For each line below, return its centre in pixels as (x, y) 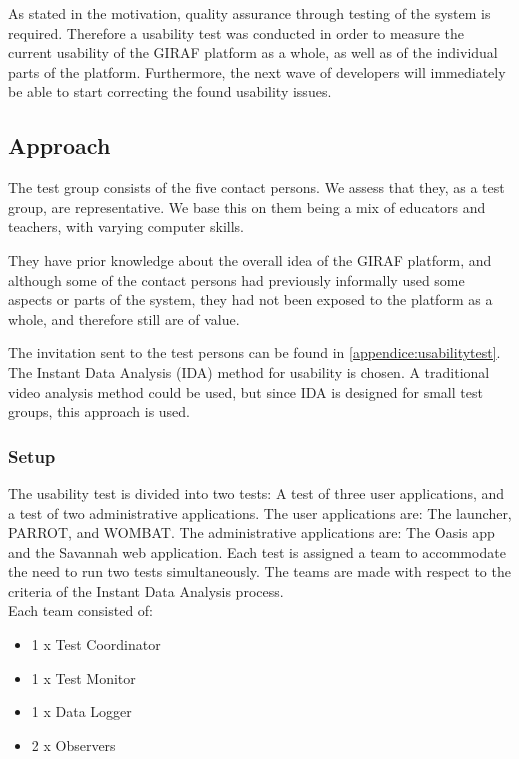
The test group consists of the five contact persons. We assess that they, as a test (256, 187)
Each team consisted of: (80, 610)
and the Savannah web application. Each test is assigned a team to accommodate (257, 551)
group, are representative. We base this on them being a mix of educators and (247, 206)
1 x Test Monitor (83, 677)
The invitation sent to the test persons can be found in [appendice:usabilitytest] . (254, 352)
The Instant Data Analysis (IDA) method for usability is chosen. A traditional (249, 371)
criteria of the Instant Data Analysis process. (146, 590)
